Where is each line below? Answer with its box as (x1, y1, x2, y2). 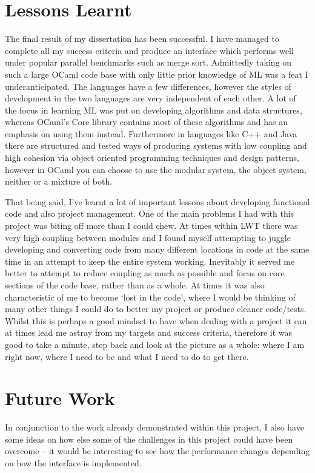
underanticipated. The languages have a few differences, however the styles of (5, 80, 291, 92)
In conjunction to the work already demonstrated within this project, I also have (5, 421, 304, 434)
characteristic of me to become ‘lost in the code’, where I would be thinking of (5, 290, 296, 303)
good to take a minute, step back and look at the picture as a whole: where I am (5, 338, 305, 350)
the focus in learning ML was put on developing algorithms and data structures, (5, 103, 302, 116)
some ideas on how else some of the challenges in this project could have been (5, 432, 293, 445)
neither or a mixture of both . (5, 175, 113, 188)
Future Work (5, 386, 115, 410)
